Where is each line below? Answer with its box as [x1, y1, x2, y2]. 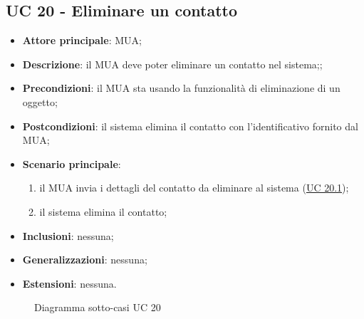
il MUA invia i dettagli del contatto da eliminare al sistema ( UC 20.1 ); [39, 180, 349, 195]
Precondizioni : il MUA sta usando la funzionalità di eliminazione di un [22, 80, 340, 95]
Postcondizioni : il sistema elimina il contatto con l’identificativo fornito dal [22, 118, 358, 133]
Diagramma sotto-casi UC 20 [34, 300, 161, 315]
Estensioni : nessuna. [22, 276, 117, 291]
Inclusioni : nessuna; [22, 228, 114, 243]
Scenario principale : [22, 156, 121, 171]
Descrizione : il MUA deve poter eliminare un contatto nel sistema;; [22, 56, 323, 71]
